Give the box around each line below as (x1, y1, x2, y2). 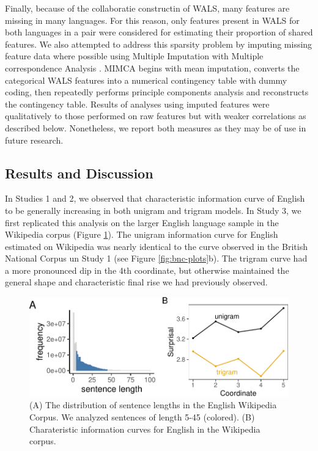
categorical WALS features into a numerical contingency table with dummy (5, 73, 287, 86)
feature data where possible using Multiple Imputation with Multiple (5, 50, 264, 62)
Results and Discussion (5, 163, 153, 182)
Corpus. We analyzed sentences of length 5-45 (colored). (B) (29, 411, 255, 424)
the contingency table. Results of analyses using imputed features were (5, 97, 270, 110)
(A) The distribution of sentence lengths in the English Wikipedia (29, 398, 277, 411)
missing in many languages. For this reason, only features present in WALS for (5, 13, 300, 26)
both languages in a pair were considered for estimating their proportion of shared (5, 26, 313, 38)
